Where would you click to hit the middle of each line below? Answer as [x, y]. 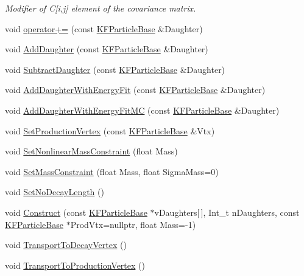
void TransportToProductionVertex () [75, 265]
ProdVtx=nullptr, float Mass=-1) [133, 224]
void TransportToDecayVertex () [66, 245]
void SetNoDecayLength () [55, 192]
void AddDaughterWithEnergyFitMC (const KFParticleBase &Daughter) [142, 110]
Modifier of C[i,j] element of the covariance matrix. [101, 8]
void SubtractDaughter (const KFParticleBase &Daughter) [115, 69]
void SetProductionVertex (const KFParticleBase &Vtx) [110, 130]
